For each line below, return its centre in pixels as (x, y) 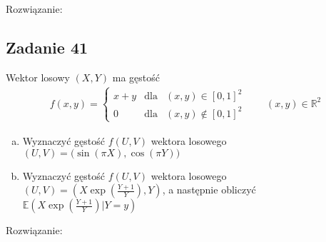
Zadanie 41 (47, 47)
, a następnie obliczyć (209, 190)
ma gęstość (136, 77)
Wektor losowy (38, 77)
